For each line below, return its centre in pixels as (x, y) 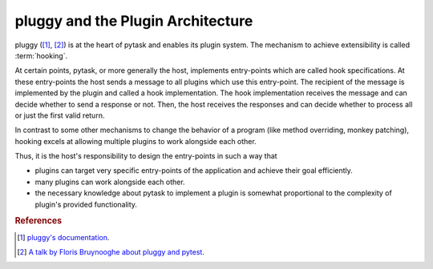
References (38, 221)
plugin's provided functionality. (86, 204)
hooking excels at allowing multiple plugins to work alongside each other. (136, 141)
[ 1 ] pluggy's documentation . (63, 237)
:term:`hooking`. (41, 55)
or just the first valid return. (60, 115)
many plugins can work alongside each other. (110, 182)
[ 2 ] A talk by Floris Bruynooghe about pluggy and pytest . (111, 252)
